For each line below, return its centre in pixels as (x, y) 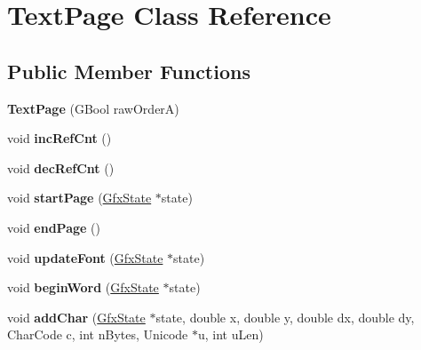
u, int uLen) (230, 334)
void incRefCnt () (60, 138)
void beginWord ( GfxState (83, 287)
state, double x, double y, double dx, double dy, (285, 317)
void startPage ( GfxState (79, 198)
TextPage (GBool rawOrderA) (93, 108)
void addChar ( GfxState (76, 317)
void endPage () (54, 227)
